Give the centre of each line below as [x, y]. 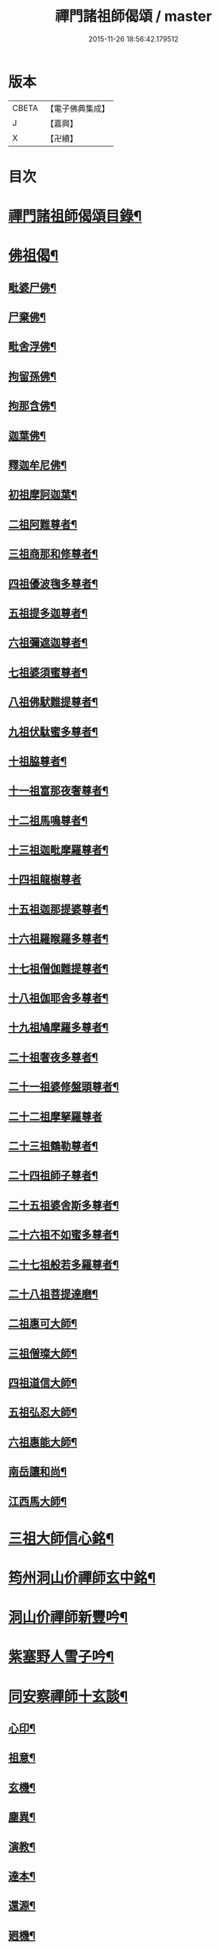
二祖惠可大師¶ [43, 1324]
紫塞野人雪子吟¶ [61, 1657]
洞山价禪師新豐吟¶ [68, 1618]
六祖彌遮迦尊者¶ [48, 643]
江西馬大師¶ [38, 1501]
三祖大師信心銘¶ [61, 1538]
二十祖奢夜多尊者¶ [53, 1057]
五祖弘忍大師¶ [43, 1412]
